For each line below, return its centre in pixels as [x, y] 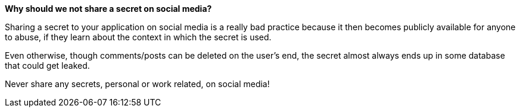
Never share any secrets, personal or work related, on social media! [137, 84]
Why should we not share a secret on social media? [108, 9]
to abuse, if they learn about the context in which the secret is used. [138, 37]
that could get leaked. [47, 65]
